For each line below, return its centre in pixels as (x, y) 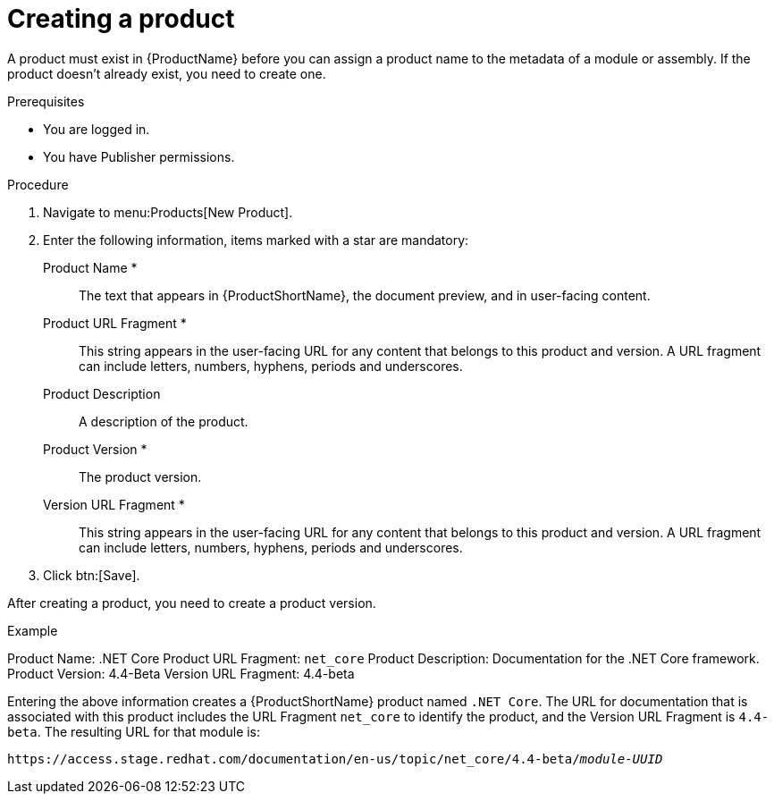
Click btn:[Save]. (92, 575)
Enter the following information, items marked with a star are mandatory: (256, 240)
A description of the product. (164, 421)
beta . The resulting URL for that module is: (134, 731)
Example (33, 630)
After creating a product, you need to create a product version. (192, 603)
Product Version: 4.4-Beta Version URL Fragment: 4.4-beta (181, 673)
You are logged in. (97, 129)
